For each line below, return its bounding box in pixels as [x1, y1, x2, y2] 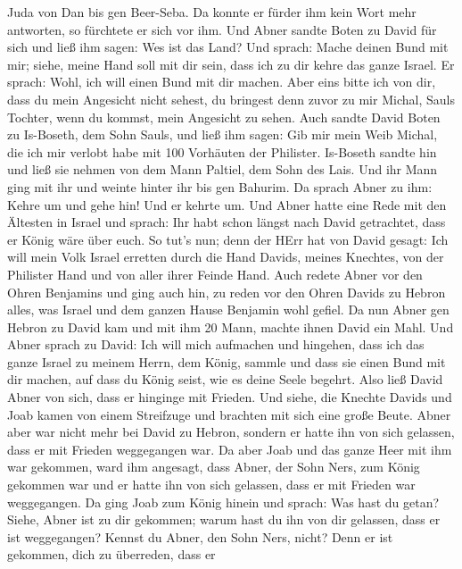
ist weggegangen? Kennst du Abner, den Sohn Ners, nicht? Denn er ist [7, 527, 393, 546]
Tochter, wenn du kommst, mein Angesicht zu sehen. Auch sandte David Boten [7, 107, 441, 126]
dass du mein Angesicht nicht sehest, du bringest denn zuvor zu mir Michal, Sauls [7, 89, 455, 108]
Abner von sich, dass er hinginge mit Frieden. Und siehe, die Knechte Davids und [7, 388, 452, 406]
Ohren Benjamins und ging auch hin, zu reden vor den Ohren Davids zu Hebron [7, 282, 446, 301]
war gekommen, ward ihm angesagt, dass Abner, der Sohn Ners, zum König [7, 457, 420, 476]
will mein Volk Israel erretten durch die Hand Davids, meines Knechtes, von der [7, 247, 444, 266]
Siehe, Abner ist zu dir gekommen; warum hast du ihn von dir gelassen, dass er [7, 510, 441, 529]
